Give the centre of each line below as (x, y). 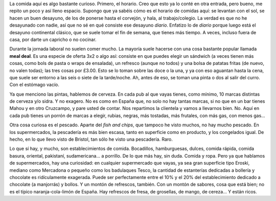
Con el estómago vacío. (34, 85)
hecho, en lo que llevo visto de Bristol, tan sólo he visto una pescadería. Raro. (91, 139)
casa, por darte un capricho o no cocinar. (53, 39)
